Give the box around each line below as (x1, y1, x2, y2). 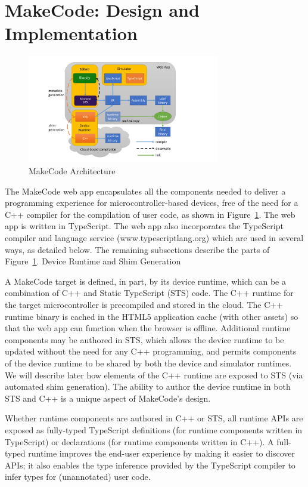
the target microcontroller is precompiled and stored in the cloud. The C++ (5, 298, 284, 311)
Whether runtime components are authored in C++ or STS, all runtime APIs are (5, 412, 303, 424)
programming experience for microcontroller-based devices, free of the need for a (5, 196, 298, 209)
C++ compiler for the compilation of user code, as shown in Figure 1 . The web (5, 208, 295, 220)
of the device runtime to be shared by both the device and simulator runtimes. (5, 357, 292, 369)
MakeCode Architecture (29, 165, 116, 177)
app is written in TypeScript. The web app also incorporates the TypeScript (5, 220, 284, 232)
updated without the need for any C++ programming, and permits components (5, 345, 297, 357)
